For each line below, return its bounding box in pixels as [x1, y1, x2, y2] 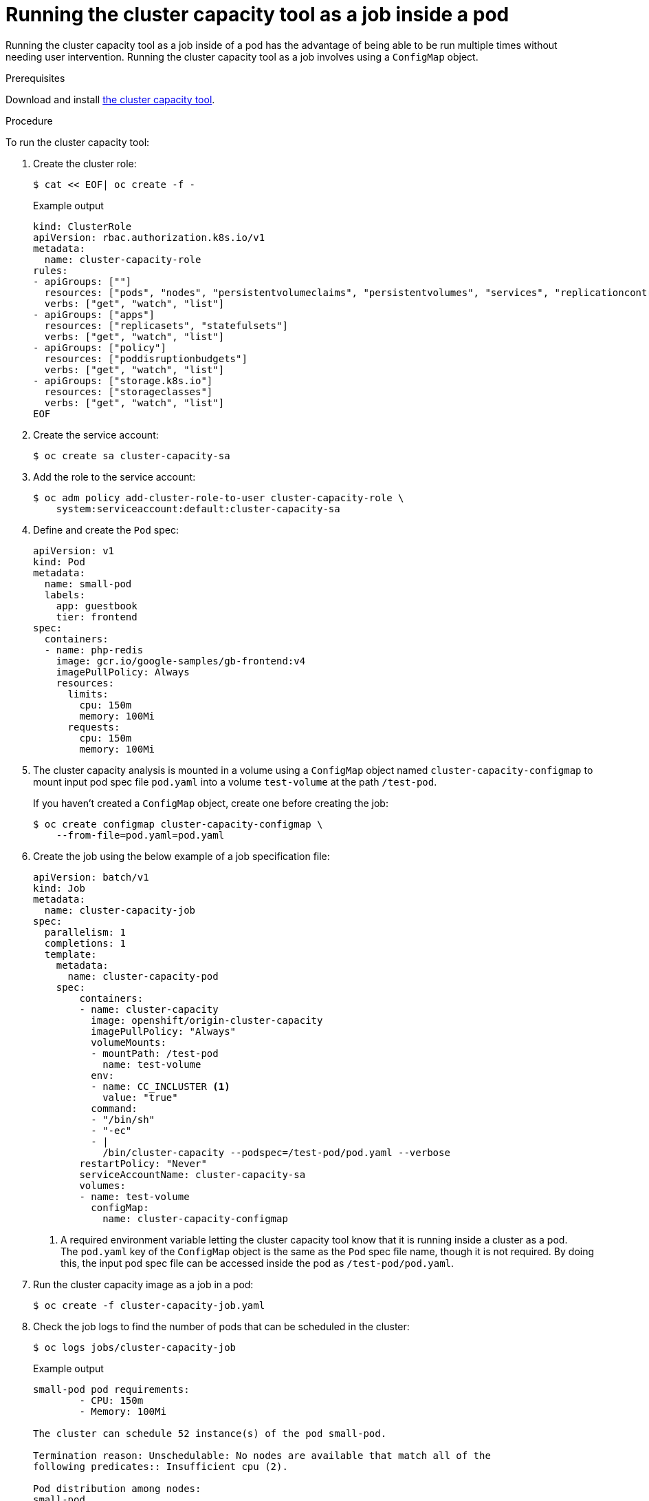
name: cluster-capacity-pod [67, 970, 219, 982]
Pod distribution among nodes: [33, 1482, 201, 1494]
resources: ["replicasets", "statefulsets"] [44, 319, 288, 331]
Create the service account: [33, 428, 159, 441]
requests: [67, 721, 120, 733]
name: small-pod [44, 578, 132, 589]
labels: [44, 589, 85, 600]
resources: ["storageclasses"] [44, 386, 213, 397]
